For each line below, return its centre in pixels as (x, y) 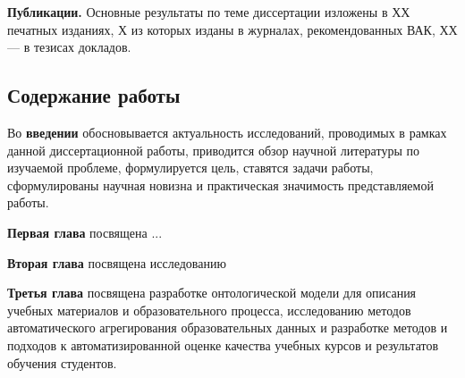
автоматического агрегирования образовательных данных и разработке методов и (228, 328)
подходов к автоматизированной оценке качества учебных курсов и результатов (223, 344)
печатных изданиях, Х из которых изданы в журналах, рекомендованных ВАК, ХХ (232, 29)
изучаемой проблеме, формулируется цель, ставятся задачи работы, (190, 168)
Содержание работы (94, 95)
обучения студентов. (62, 362)
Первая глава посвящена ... (85, 232)
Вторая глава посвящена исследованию (117, 262)
